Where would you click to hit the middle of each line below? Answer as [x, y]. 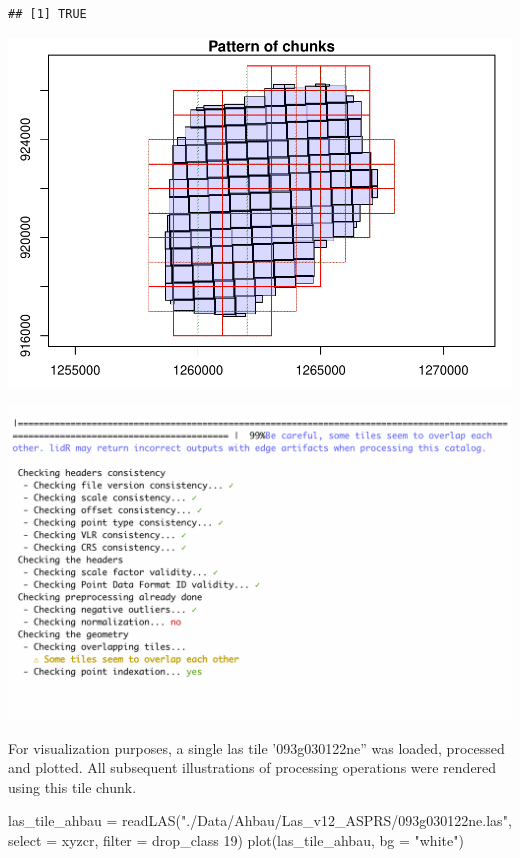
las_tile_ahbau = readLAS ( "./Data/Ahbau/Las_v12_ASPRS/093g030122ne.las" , [260, 820]
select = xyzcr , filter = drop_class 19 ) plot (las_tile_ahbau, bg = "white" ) [236, 840]
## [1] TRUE [47, 14]
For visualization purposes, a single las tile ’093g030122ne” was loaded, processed [256, 747]
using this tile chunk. [72, 786]
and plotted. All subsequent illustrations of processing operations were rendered [252, 767]
